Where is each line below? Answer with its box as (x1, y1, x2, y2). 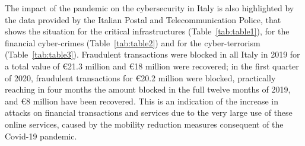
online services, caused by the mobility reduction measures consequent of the (5, 118, 284, 130)
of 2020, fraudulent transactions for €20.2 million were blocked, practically (5, 71, 276, 84)
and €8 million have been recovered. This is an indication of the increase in (5, 94, 279, 107)
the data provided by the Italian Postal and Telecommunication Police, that (5, 13, 281, 26)
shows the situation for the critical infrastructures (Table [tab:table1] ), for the (5, 25, 290, 37)
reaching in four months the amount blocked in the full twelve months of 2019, (5, 83, 291, 96)
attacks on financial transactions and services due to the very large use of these (5, 106, 293, 119)
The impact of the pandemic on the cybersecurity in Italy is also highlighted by (5, 2, 294, 14)
